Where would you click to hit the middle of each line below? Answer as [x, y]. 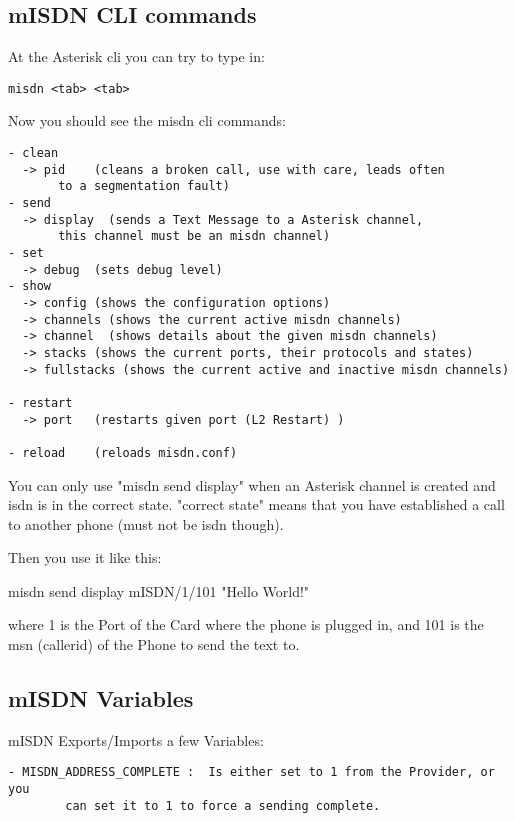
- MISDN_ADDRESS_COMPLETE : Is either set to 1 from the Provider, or [251, 772]
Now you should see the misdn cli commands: [147, 120]
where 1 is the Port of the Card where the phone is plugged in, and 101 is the [246, 624]
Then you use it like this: [85, 557]
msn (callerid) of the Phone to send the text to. [154, 644]
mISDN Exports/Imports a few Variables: [136, 739]
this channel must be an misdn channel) [194, 236]
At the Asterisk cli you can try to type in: [136, 56]
